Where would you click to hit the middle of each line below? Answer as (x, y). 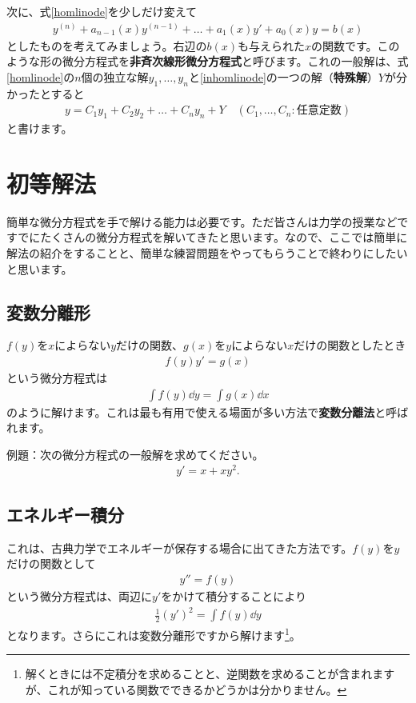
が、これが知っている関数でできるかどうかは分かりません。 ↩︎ (186, 689)
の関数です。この (355, 45)
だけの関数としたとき (350, 345)
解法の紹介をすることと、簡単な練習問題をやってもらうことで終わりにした (202, 252)
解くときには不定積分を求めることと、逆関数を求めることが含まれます (210, 674)
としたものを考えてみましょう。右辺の (107, 45)
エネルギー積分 (65, 514)
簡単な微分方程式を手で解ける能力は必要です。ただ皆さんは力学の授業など (202, 221)
